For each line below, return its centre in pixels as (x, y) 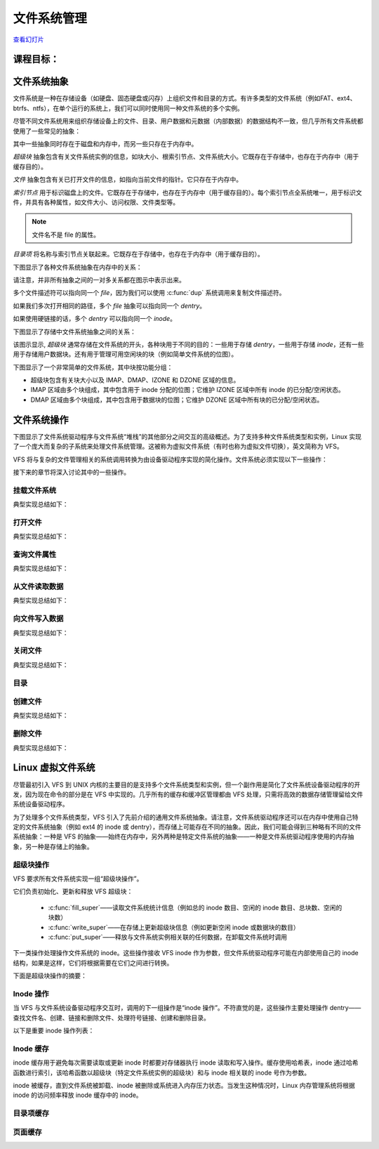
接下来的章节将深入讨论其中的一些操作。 (71, 472)
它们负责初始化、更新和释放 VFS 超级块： (73, 891)
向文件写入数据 (38, 619)
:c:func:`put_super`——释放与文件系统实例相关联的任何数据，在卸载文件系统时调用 (168, 937)
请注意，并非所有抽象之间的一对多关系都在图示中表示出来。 (99, 280)
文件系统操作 (41, 420)
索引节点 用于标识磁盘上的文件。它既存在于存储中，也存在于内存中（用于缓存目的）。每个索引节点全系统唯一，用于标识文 (187, 192)
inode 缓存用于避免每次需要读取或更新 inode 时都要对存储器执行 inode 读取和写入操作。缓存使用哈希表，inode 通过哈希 (186, 1063)
